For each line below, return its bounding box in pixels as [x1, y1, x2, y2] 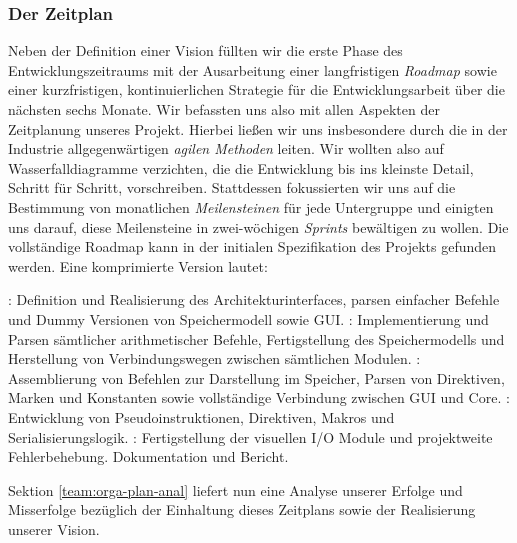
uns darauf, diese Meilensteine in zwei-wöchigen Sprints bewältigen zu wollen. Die [8, 216, 509, 237]
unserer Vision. [8, 518, 100, 539]
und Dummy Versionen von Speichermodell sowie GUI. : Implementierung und [8, 308, 489, 329]
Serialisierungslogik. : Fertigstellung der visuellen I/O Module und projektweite [8, 426, 493, 447]
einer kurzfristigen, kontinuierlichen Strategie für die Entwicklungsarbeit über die [8, 79, 505, 100]
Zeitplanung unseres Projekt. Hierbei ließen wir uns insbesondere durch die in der [8, 118, 508, 139]
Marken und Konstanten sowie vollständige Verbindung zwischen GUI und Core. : [8, 387, 510, 408]
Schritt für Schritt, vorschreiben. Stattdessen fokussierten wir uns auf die [8, 177, 456, 198]
